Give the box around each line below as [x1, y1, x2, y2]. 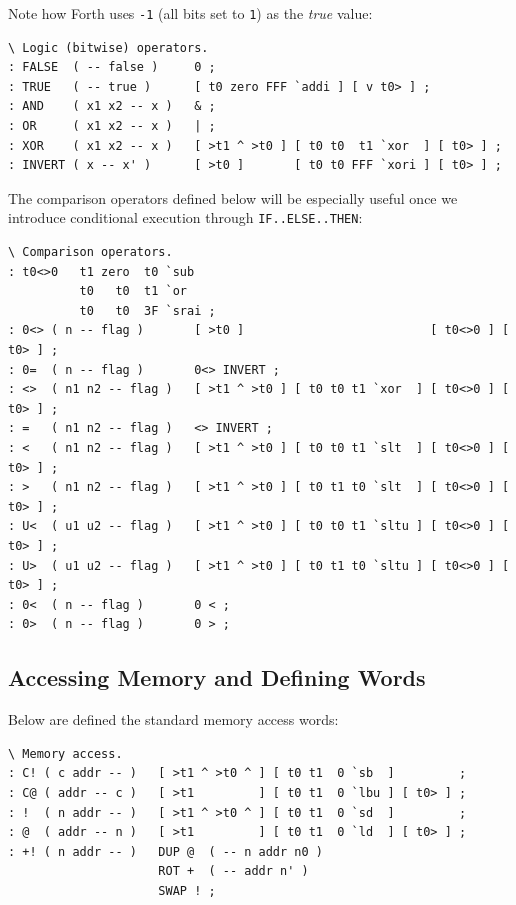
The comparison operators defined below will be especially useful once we [8, 187, 458, 208]
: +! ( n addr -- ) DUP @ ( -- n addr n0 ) [8, 844, 323, 859]
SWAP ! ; [158, 883, 216, 898]
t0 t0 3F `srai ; [79, 303, 216, 318]
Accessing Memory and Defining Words [8, 662, 426, 693]
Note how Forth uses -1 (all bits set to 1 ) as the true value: [8, 3, 373, 23]
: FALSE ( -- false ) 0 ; [8, 60, 216, 75]
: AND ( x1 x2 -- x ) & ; [8, 99, 216, 114]
